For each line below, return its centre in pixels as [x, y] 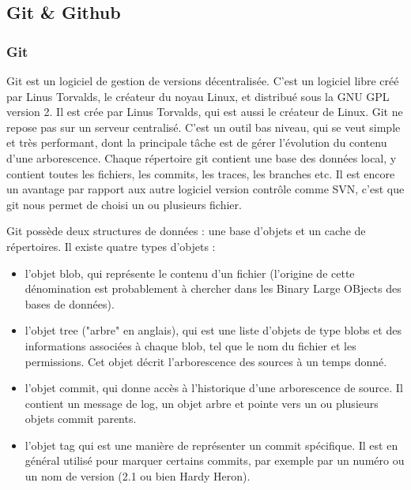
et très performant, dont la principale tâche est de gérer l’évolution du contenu [197, 142]
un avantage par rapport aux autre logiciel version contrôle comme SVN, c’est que [205, 189]
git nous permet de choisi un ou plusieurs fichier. [124, 204]
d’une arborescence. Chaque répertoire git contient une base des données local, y [202, 157]
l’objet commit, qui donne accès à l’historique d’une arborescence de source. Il [214, 388]
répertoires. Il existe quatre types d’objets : [111, 246]
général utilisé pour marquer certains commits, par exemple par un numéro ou [215, 460]
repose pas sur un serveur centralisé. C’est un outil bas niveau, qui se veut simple [204, 127]
